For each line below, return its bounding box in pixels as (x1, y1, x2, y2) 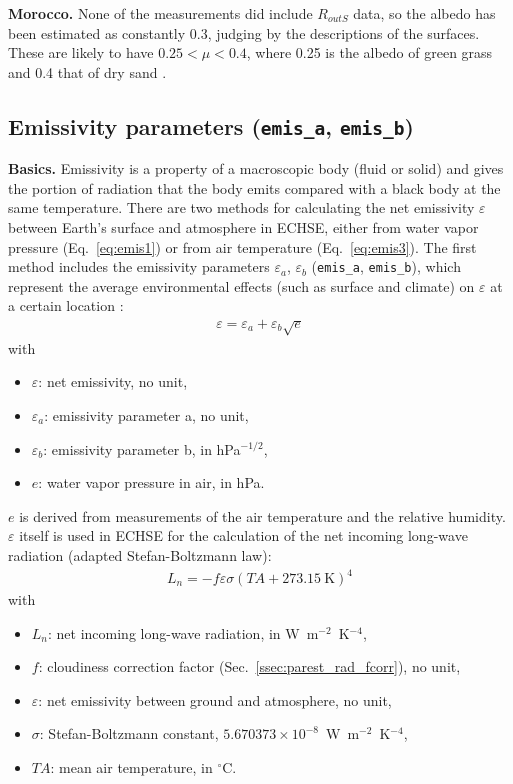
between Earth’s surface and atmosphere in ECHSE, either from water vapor (8, 216, 479, 237)
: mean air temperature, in (50, 757, 213, 778)
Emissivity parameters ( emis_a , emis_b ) (8, 110, 414, 141)
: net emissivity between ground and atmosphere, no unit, (38, 689, 392, 710)
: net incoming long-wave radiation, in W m (48, 622, 319, 643)
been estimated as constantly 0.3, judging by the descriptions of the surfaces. (8, 22, 480, 43)
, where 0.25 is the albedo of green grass (246, 42, 493, 63)
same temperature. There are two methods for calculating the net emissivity (8, 197, 475, 218)
